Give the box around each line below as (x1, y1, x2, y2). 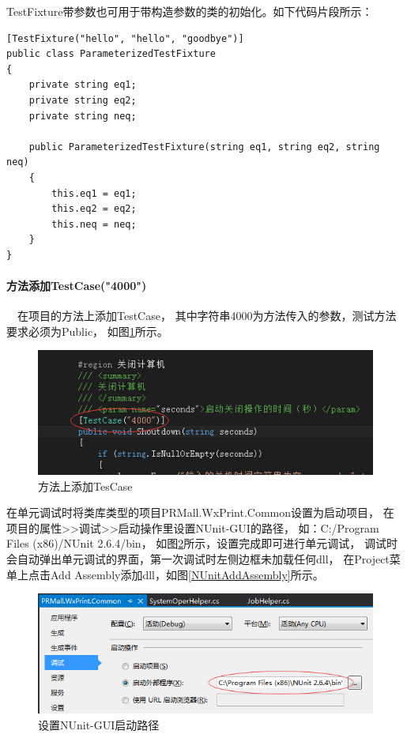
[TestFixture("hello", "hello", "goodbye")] (6, 32, 244, 44)
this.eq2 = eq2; (51, 203, 137, 215)
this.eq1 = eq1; (51, 187, 137, 199)
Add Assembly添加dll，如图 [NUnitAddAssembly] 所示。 (50, 566, 324, 582)
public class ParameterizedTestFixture (6, 48, 216, 60)
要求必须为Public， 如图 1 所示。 (6, 322, 168, 339)
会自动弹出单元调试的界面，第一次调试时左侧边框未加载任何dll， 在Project (6, 550, 390, 567)
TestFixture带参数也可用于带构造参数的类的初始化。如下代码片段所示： (6, 3, 373, 19)
